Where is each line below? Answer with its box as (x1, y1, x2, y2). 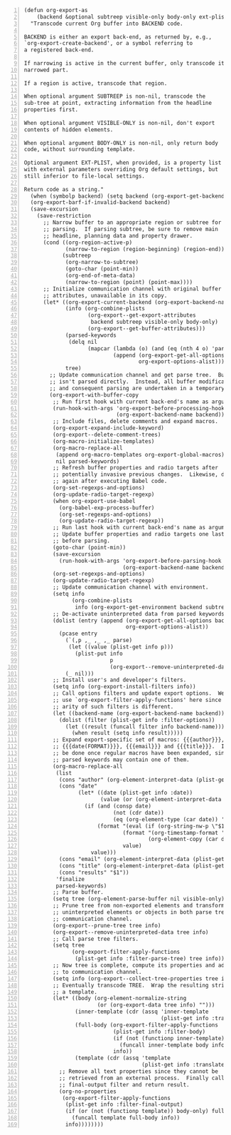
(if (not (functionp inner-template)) (112, 1034, 228, 1042)
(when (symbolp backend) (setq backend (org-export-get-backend (30, 193, 225, 200)
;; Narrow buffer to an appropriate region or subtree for (43, 219, 222, 226)
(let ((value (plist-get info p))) (68, 643, 174, 651)
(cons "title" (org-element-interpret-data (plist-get (58, 862, 225, 870)
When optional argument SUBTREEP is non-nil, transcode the (23, 93, 206, 100)
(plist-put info (75, 650, 123, 657)
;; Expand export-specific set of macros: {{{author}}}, (52, 736, 225, 743)
